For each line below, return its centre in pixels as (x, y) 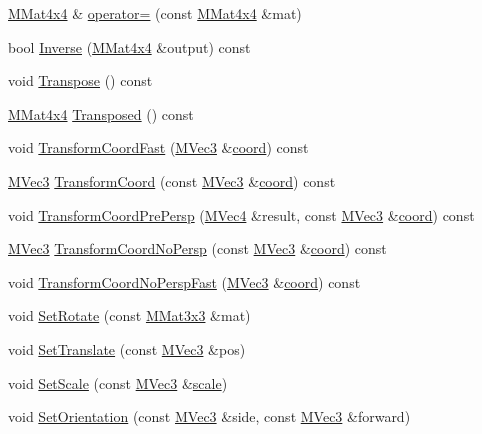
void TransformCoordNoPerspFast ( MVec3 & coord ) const (184, 281)
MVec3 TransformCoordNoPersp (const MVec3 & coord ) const (197, 248)
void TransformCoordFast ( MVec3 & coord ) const (158, 147)
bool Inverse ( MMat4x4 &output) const (129, 46)
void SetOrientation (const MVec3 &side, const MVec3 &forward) (209, 416)
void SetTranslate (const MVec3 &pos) (127, 348)
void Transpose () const (80, 80)
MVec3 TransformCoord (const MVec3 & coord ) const (172, 180)
